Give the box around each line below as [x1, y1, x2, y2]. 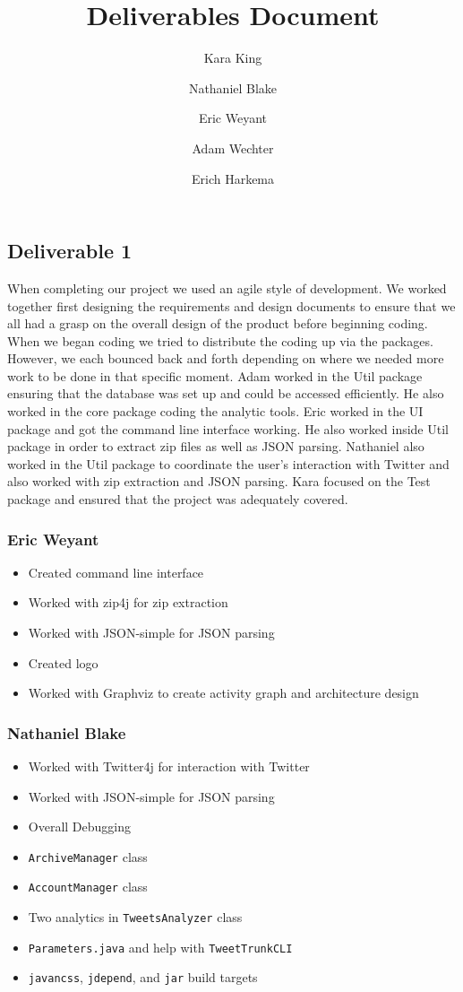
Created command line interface [28, 562, 204, 581]
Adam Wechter [192, 138, 274, 157]
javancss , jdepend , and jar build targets [28, 968, 258, 987]
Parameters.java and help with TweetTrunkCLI [28, 937, 293, 956]
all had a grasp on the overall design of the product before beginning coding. [7, 314, 428, 333]
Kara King [203, 48, 262, 67]
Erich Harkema [191, 169, 275, 187]
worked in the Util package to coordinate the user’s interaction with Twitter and [7, 454, 450, 473]
